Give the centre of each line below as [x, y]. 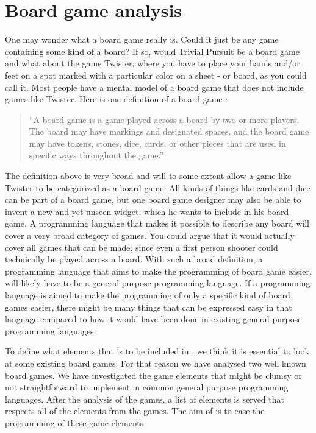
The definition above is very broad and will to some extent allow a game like [148, 176]
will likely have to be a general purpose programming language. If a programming [158, 283]
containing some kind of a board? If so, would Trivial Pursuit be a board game [152, 51]
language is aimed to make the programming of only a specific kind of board [148, 295]
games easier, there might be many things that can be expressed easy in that [149, 307]
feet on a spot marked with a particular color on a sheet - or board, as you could [156, 75]
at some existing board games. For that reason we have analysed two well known [156, 363]
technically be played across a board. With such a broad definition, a [134, 259]
